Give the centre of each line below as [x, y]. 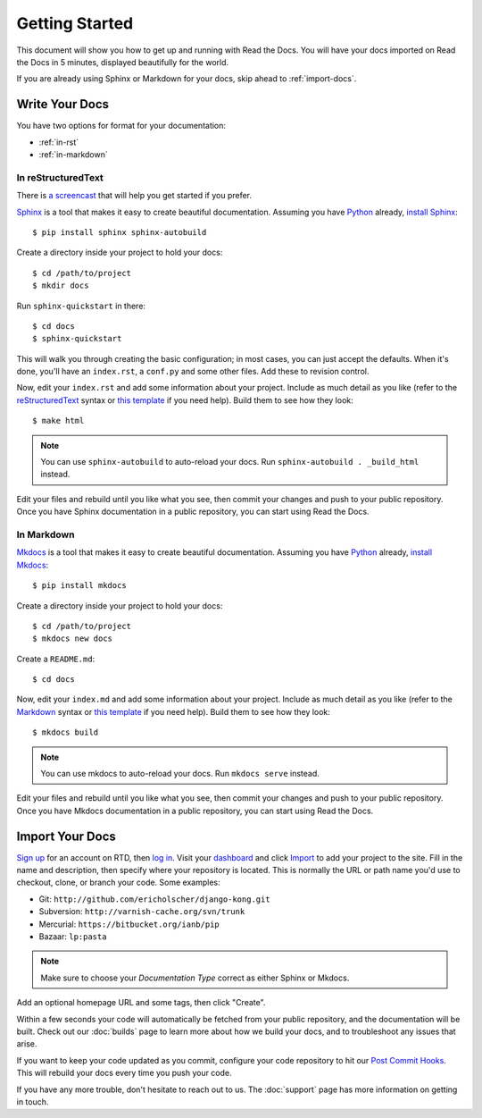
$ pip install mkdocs [79, 586]
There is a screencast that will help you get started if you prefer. [134, 196]
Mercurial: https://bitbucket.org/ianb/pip [129, 924]
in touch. [33, 1101]
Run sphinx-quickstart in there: [81, 306]
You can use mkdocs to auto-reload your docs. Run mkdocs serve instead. [180, 774]
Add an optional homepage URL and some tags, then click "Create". [141, 1003]
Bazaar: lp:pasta [73, 937]
